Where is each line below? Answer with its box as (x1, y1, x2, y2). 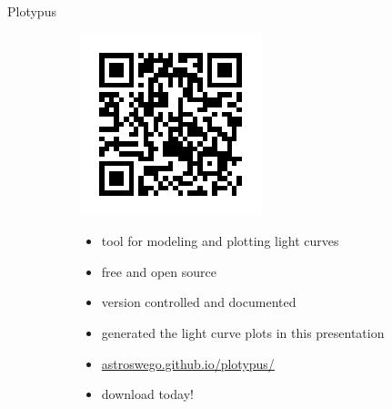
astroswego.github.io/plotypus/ (101, 353, 275, 373)
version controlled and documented (101, 292, 297, 312)
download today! (101, 384, 194, 404)
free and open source (101, 261, 216, 281)
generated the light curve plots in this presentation (101, 322, 385, 342)
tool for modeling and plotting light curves (101, 231, 339, 251)
